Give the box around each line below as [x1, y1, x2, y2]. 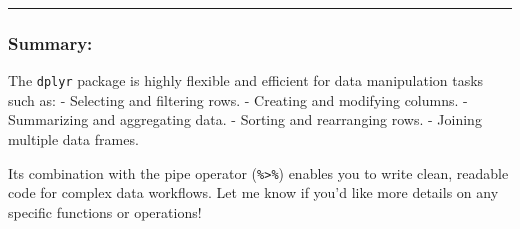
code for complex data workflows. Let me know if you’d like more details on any [8, 182, 499, 203]
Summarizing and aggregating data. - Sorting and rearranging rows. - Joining [8, 109, 482, 130]
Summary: [8, 30, 93, 55]
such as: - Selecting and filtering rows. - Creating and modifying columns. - [8, 89, 468, 110]
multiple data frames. [8, 129, 139, 150]
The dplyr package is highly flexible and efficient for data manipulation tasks [8, 70, 484, 91]
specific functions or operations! [8, 201, 202, 222]
